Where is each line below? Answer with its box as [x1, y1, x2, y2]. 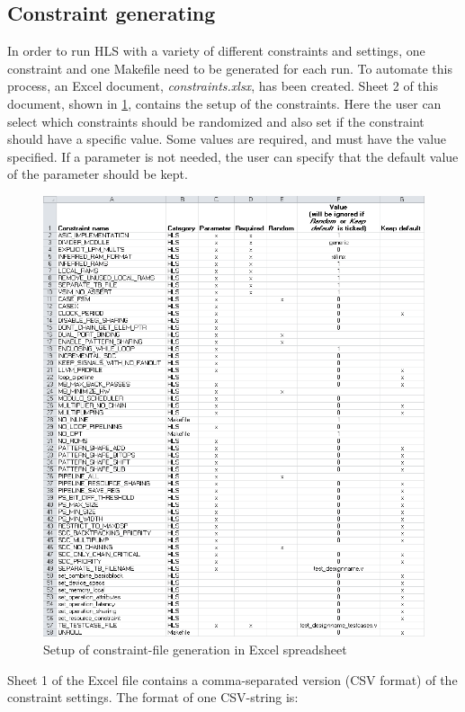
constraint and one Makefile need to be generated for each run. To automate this [7, 58, 452, 77]
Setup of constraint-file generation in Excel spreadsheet [43, 640, 347, 659]
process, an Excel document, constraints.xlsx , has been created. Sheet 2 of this [7, 76, 438, 95]
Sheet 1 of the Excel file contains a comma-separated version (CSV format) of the [7, 670, 458, 689]
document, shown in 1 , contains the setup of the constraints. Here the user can [7, 93, 442, 112]
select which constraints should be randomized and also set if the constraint [7, 111, 425, 130]
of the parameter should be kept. [7, 165, 188, 183]
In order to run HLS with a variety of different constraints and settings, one [7, 41, 425, 60]
